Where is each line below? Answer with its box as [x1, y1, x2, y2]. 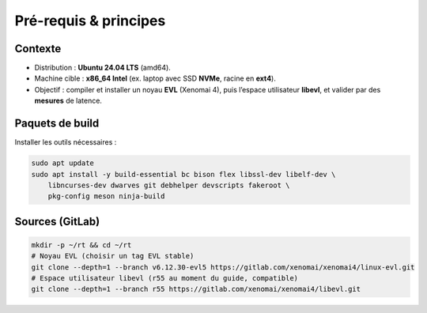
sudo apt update [31, 159, 95, 168]
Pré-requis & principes [14, 12, 166, 29]
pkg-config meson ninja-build [47, 192, 165, 201]
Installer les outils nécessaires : [14, 138, 117, 147]
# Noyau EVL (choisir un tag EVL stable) [31, 251, 195, 261]
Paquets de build [14, 117, 100, 130]
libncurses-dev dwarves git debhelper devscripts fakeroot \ [47, 180, 290, 190]
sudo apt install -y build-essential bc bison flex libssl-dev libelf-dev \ [31, 170, 336, 179]
